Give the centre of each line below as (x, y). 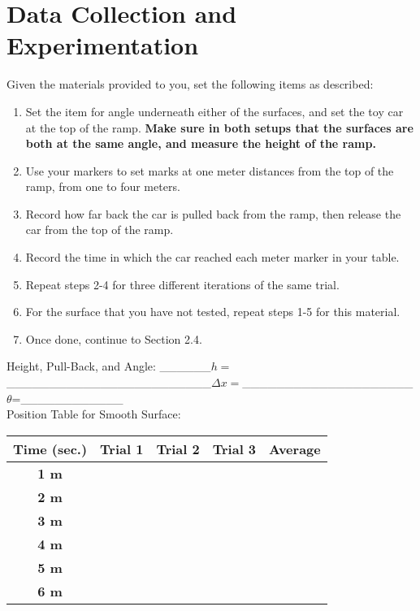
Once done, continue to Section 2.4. (114, 338)
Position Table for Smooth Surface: (94, 414)
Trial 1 (122, 448)
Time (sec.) (50, 448)
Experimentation (103, 45)
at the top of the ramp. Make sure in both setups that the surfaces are (219, 127)
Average (295, 448)
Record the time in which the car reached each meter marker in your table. (212, 257)
